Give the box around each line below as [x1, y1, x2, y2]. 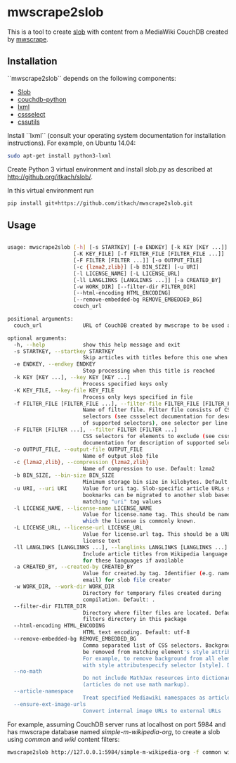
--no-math [13, 668, 42, 675]
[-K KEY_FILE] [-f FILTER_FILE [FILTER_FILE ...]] [73, 250, 225, 257]
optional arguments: [7, 335, 68, 342]
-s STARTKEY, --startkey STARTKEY [13, 347, 114, 355]
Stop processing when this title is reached [82, 367, 216, 375]
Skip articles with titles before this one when [82, 354, 228, 361]
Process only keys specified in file [82, 393, 193, 401]
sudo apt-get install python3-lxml [7, 152, 112, 159]
